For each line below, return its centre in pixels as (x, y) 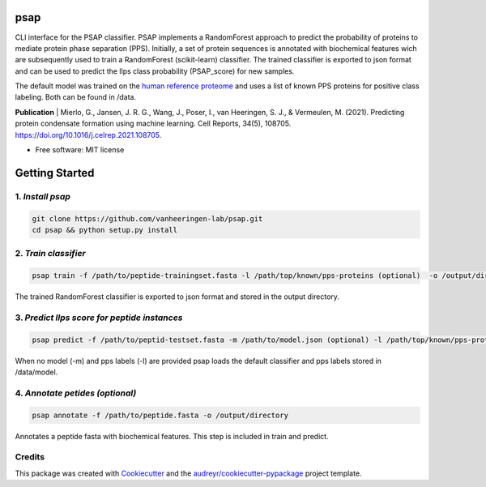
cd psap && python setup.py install (105, 230)
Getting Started (55, 173)
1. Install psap (43, 196)
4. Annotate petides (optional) (76, 393)
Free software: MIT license (80, 150)
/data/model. (36, 372)
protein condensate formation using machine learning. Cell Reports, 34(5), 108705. (153, 124)
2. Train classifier (50, 254)
